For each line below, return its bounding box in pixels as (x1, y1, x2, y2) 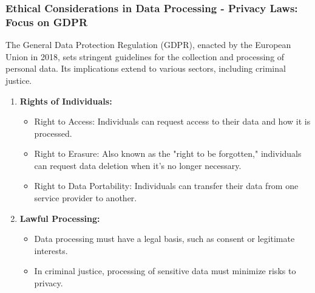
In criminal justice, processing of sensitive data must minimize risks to (34, 264, 296, 277)
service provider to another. (34, 191, 137, 204)
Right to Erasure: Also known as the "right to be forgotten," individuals (34, 147, 302, 160)
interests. (34, 244, 68, 257)
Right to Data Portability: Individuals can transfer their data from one (34, 179, 299, 192)
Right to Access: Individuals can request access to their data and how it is (34, 115, 311, 128)
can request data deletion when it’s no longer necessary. (34, 159, 242, 171)
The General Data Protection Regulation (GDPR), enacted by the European (5, 38, 291, 51)
